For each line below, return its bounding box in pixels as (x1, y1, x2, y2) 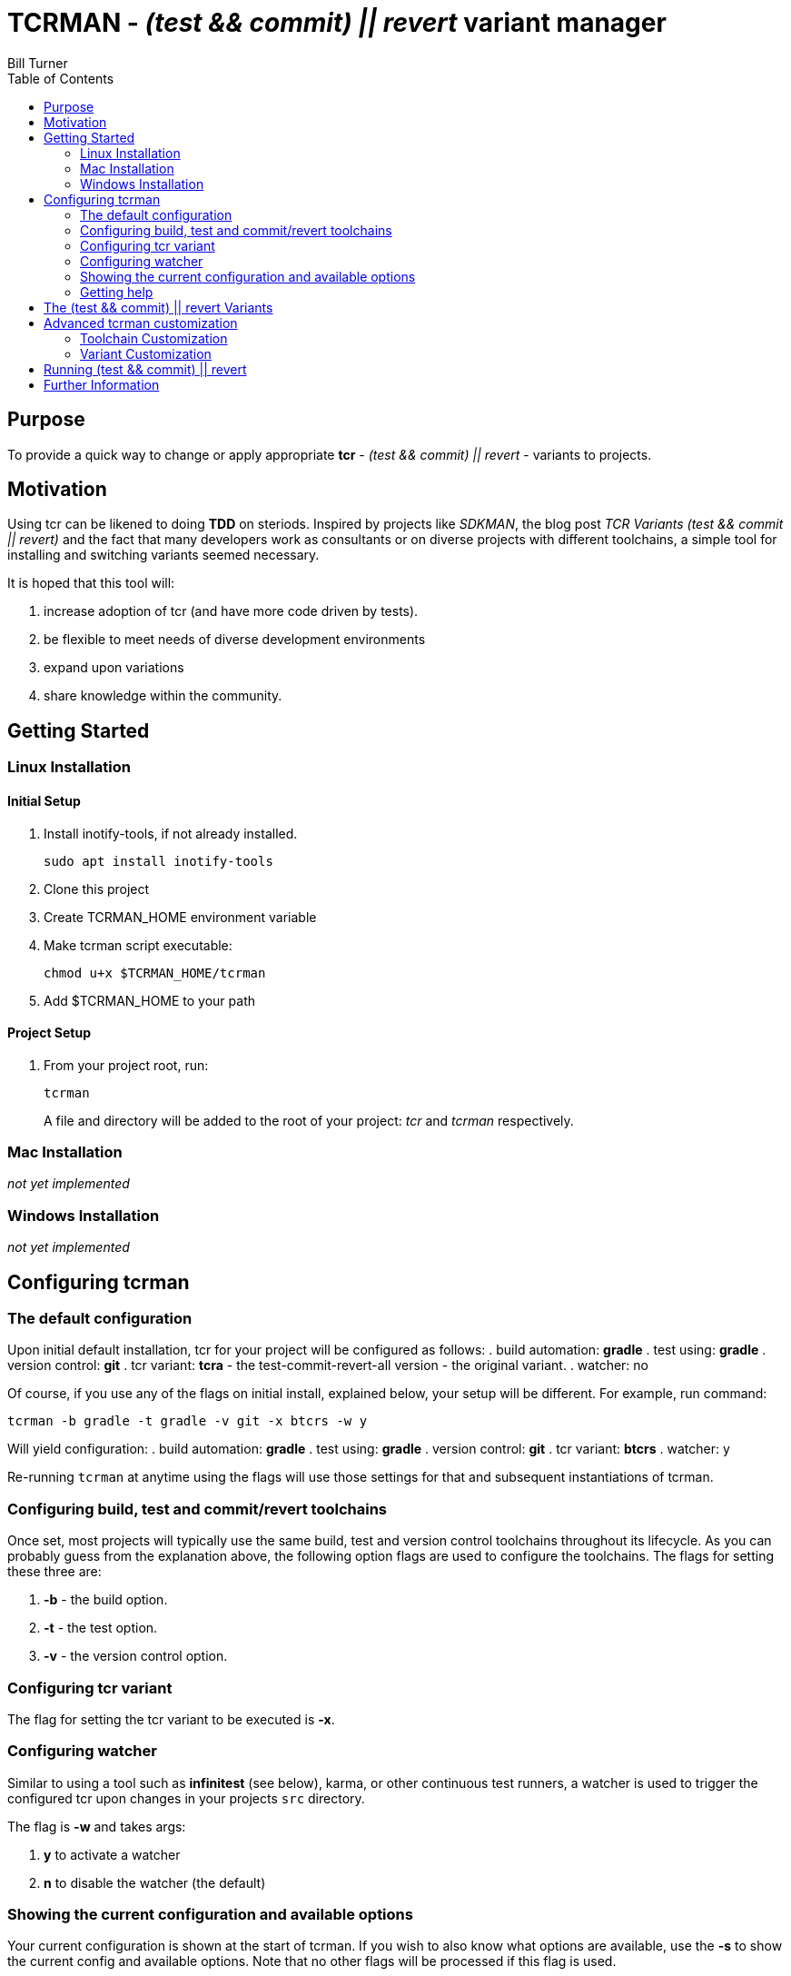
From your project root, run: (44, 1057, 209, 1073)
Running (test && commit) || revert (44, 361, 247, 377)
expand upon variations (44, 660, 184, 676)
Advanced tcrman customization (44, 314, 238, 331)
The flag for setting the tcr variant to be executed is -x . (7, 1711, 335, 1727)
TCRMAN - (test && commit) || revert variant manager (7, 7, 667, 38)
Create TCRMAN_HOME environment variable (44, 909, 317, 925)
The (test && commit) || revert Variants (44, 299, 273, 315)
